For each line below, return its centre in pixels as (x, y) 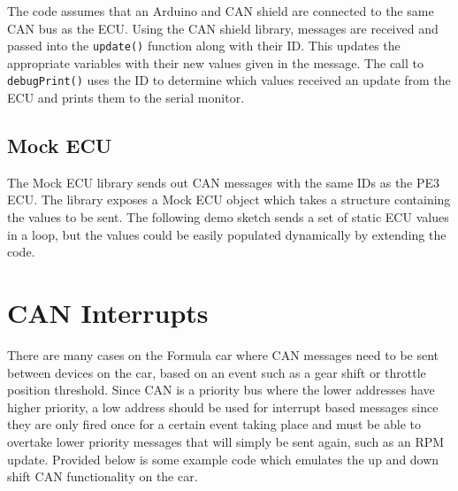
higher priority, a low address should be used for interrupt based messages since (223, 407)
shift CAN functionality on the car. (103, 476)
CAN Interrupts (108, 313)
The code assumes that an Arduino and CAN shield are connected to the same (221, 11)
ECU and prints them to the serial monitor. (126, 98)
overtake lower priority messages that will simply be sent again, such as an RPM (226, 441)
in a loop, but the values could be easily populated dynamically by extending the (227, 234)
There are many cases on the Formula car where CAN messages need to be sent (223, 354)
